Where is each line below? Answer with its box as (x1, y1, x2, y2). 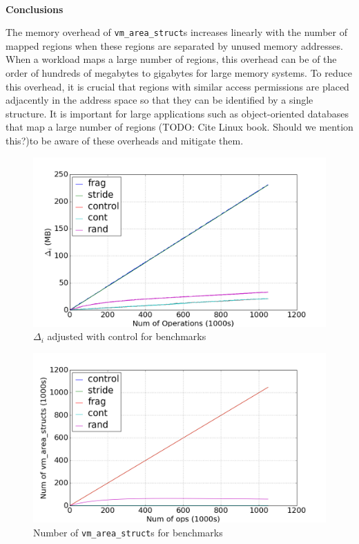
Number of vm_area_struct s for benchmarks (33, 525, 223, 539)
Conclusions (6, 1, 64, 16)
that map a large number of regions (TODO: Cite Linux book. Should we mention (6, 120, 353, 134)
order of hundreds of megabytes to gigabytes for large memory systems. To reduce (6, 66, 352, 80)
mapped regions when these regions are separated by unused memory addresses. (6, 38, 343, 53)
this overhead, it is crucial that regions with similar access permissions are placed (6, 79, 349, 93)
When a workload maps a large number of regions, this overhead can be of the (6, 52, 337, 66)
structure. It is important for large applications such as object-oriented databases (6, 106, 349, 120)
